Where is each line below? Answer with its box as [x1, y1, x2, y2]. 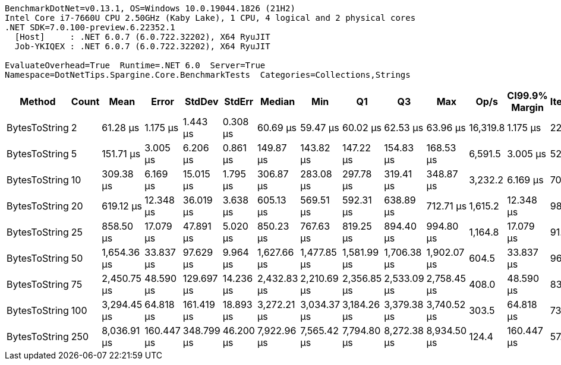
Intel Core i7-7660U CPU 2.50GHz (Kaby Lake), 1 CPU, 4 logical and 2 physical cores [5, 13, 416, 23]
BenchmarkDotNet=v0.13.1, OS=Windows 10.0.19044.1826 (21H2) [5, 4, 295, 13]
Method [20, 96, 56, 107]
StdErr [224, 96, 254, 107]
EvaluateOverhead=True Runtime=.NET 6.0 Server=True [5, 61, 266, 70]
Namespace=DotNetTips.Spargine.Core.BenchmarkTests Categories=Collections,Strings [5, 70, 411, 80]
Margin [511, 101, 544, 113]
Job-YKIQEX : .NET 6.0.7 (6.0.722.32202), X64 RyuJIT [14, 42, 270, 51]
